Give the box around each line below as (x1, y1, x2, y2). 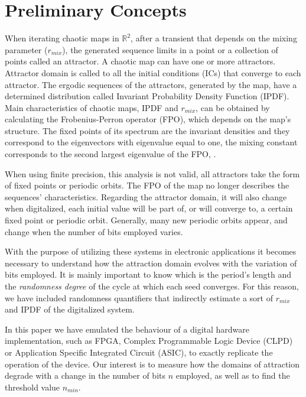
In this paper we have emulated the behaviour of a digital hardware (5, 323, 250, 335)
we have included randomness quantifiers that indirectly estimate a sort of (5, 291, 273, 304)
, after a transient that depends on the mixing (131, 32, 297, 44)
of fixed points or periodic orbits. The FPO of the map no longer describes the (5, 179, 289, 191)
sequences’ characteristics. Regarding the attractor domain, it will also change (5, 190, 287, 203)
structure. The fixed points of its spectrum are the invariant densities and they (5, 124, 290, 136)
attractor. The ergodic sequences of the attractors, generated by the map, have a (5, 78, 297, 90)
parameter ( (5, 43, 48, 56)
